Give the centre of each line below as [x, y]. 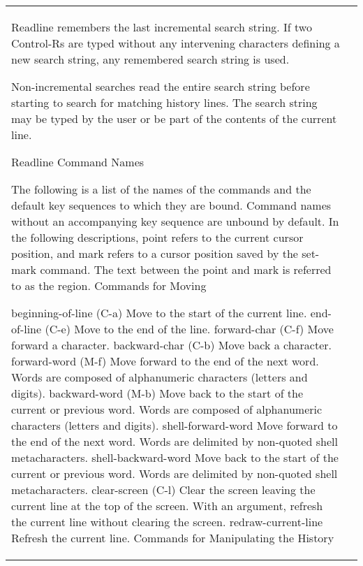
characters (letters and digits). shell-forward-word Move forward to [175, 425]
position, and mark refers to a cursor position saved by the [155, 253]
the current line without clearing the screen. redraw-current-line [167, 522]
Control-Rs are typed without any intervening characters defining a [176, 43]
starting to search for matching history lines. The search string [164, 102]
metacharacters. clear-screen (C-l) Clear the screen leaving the [163, 489]
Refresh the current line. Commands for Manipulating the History [173, 538]
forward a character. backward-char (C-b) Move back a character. [171, 345]
